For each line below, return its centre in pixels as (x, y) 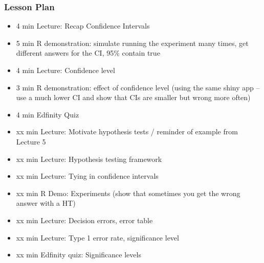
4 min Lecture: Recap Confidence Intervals (83, 26)
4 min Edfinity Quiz (48, 114)
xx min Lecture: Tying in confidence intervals (87, 176)
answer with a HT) (46, 203)
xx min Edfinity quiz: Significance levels (79, 255)
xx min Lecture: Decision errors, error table (84, 220)
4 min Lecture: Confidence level (65, 70)
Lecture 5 (31, 141)
